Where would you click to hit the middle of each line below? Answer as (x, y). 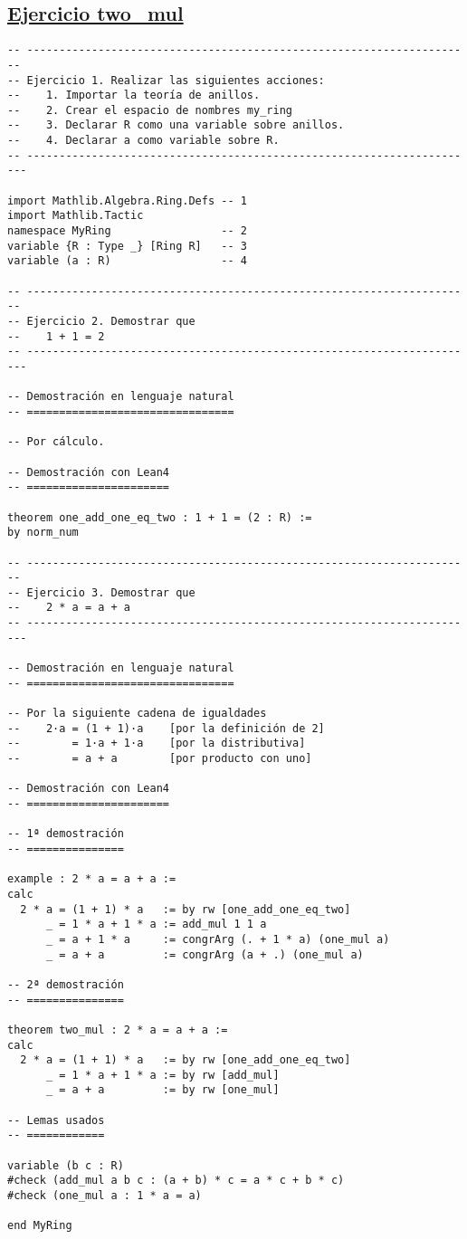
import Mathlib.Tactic (76, 216)
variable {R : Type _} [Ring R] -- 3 (127, 246)
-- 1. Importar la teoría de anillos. (134, 95)
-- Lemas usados (56, 1120)
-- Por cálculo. (56, 442)
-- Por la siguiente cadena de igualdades (137, 714)
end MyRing (40, 1226)
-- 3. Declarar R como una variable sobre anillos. (176, 125)
